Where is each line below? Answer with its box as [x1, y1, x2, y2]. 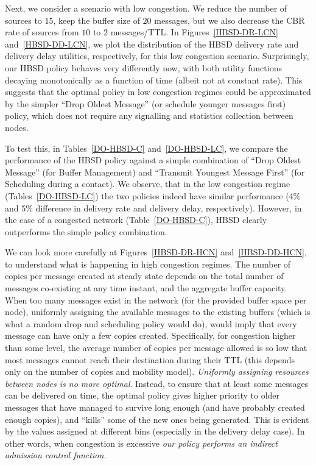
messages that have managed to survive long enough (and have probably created [5, 401, 305, 413]
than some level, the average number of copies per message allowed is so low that [5, 341, 307, 354]
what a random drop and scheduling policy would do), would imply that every [5, 317, 297, 330]
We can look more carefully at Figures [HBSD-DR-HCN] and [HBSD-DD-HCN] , [5, 246, 307, 258]
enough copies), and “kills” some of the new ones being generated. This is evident [5, 413, 309, 425]
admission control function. [5, 449, 107, 461]
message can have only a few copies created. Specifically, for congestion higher [5, 329, 296, 342]
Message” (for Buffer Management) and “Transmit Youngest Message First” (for [5, 165, 305, 178]
